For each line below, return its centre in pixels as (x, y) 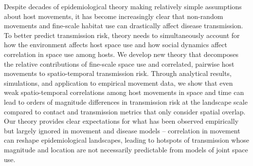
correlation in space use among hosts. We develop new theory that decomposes (121, 54)
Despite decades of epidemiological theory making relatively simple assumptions (123, 6)
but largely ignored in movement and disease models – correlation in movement (122, 130)
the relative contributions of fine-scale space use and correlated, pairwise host (119, 64)
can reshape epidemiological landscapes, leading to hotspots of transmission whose (126, 140)
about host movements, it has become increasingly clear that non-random (114, 16)
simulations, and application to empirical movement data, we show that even (118, 83)
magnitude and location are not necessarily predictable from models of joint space (126, 149)
